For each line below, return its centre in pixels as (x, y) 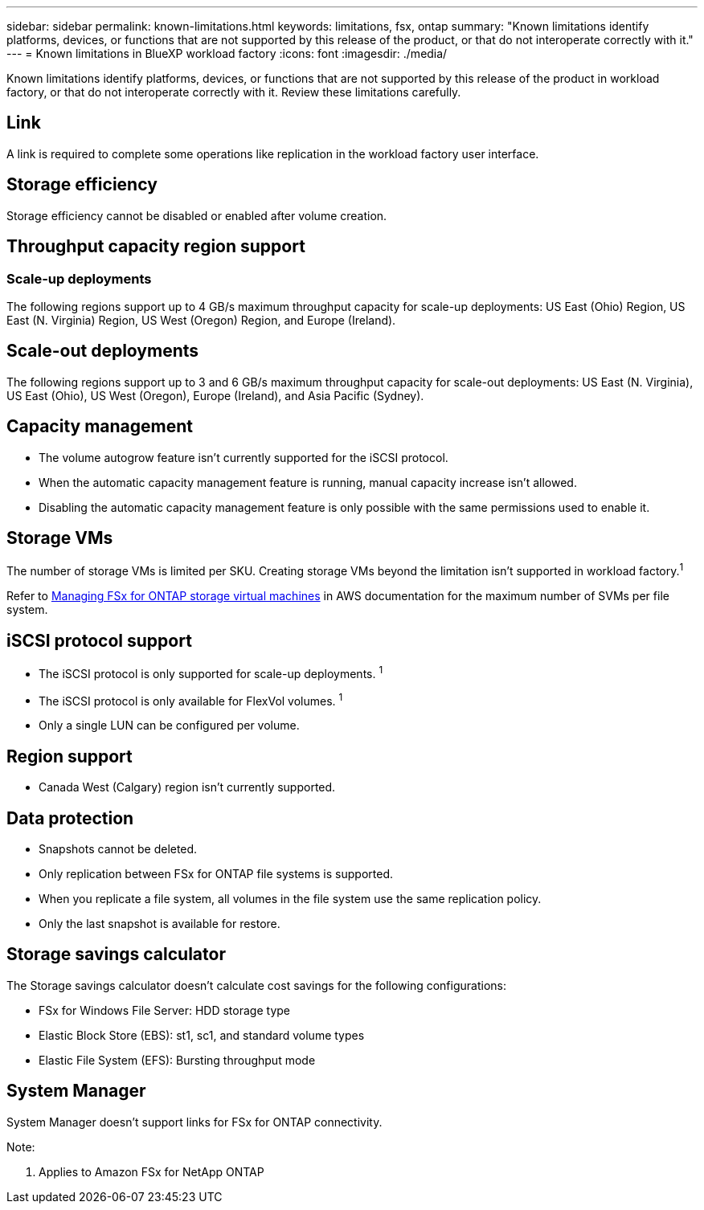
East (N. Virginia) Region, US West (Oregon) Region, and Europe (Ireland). (201, 320)
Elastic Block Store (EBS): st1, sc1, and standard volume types (202, 1035)
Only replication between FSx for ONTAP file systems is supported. (216, 873)
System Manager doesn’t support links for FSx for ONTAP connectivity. (194, 1122)
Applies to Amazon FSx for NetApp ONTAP (151, 1171)
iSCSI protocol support (99, 640)
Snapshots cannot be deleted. (118, 848)
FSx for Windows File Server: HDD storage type (164, 1010)
